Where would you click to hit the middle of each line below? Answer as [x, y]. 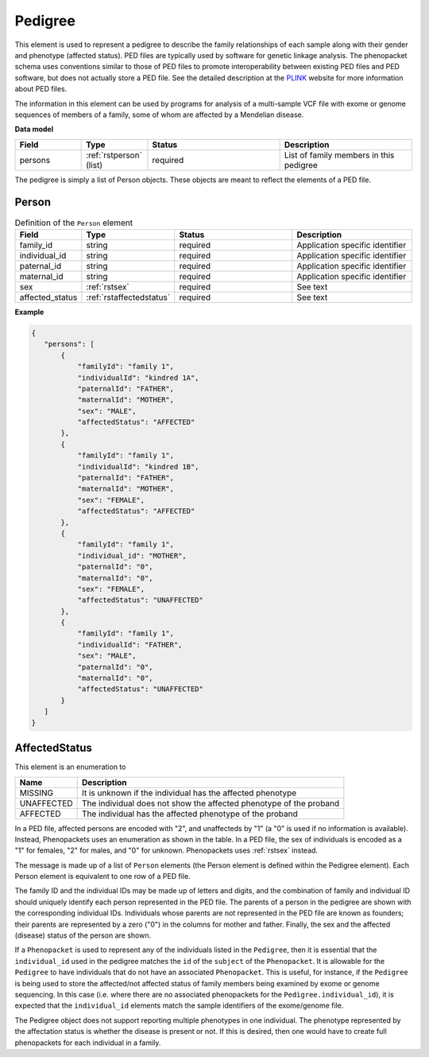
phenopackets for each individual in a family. [88, 1043]
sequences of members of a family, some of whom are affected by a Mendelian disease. [159, 115]
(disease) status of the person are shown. [83, 935]
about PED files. [41, 89]
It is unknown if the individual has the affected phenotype [189, 793]
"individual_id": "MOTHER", [132, 556]
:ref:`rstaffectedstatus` [128, 297]
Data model [34, 129]
